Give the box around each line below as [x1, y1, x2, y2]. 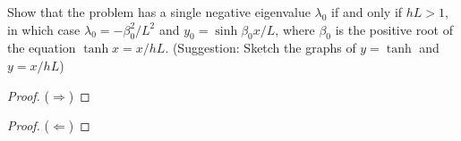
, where [275, 20, 315, 38]
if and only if [331, 3, 403, 21]
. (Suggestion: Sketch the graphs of [165, 38, 356, 57]
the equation [7, 38, 76, 57]
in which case [7, 20, 81, 38]
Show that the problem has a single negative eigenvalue [7, 3, 311, 21]
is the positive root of [335, 20, 453, 38]
